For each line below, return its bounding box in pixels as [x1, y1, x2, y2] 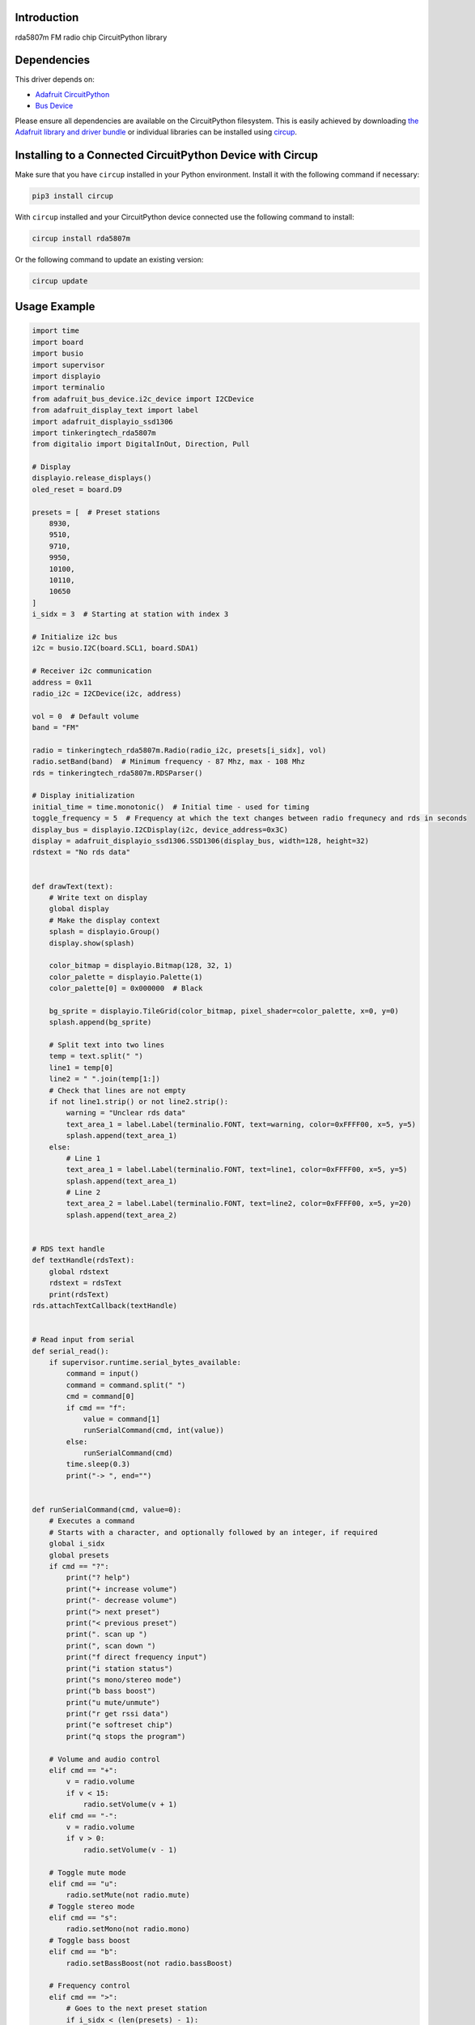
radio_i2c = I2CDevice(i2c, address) [32, 688, 182, 698]
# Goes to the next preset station [66, 2004, 208, 2013]
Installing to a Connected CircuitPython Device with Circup [15, 148, 319, 162]
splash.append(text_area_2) [66, 1210, 178, 1219]
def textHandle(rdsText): [32, 1255, 135, 1265]
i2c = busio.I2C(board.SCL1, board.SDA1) [32, 644, 199, 653]
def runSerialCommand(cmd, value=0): [32, 1505, 182, 1515]
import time [32, 326, 80, 335]
